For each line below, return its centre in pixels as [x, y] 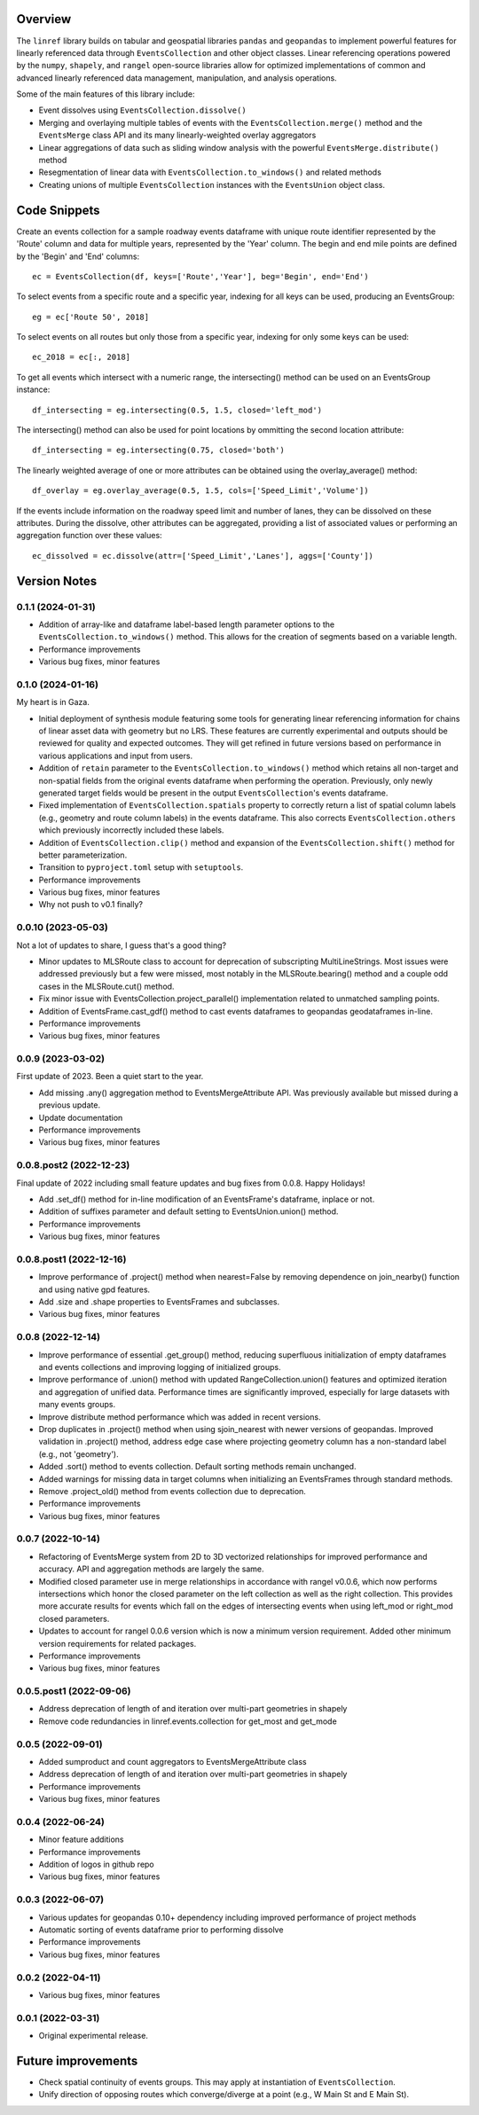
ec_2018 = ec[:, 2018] [82, 357]
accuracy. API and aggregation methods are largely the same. [151, 1569]
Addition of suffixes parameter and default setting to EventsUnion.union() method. [188, 1211]
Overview [44, 19]
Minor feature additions [81, 1839]
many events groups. [77, 1405]
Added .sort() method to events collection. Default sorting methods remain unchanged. [197, 1467]
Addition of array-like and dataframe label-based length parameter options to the [187, 624]
